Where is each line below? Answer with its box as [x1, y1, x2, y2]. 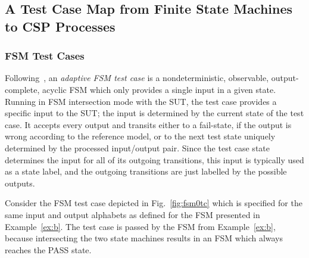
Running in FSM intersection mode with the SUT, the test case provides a [5, 95, 277, 107]
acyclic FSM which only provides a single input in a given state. [42, 83, 276, 95]
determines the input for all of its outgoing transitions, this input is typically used [5, 153, 304, 166]
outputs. [5, 176, 35, 189]
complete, [5, 83, 40, 95]
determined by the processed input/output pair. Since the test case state [5, 141, 270, 154]
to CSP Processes [5, 17, 116, 35]
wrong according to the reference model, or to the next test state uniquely [5, 130, 276, 142]
